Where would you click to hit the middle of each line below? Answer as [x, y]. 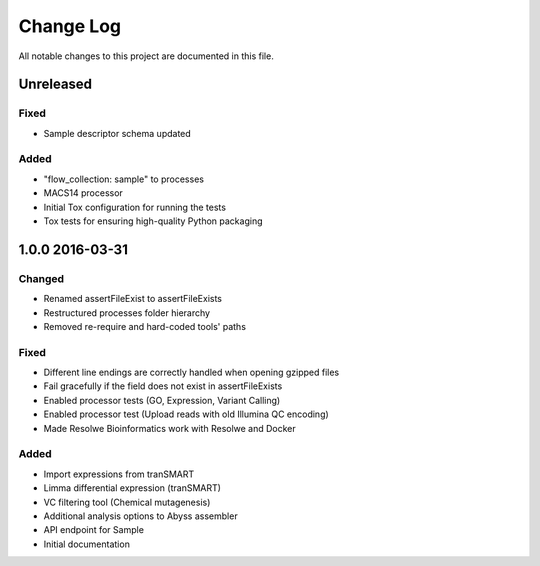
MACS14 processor [83, 193]
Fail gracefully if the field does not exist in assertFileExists [163, 386]
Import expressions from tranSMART [119, 474]
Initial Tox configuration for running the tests [135, 207]
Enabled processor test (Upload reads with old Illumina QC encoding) [186, 414]
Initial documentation [86, 544]
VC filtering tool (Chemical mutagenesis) [127, 502]
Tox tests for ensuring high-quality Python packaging [153, 221]
